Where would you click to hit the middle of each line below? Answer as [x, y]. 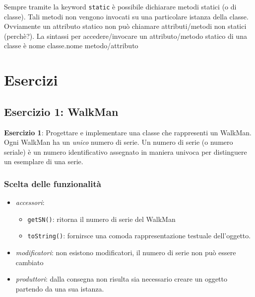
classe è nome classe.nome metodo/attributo [71, 46]
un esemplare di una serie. [44, 161]
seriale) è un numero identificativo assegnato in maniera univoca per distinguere [126, 151]
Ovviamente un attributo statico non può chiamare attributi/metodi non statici [125, 26]
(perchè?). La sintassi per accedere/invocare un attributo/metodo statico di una [126, 36]
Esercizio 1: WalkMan [61, 111]
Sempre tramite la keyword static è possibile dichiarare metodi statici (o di [120, 6]
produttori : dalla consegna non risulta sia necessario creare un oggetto [121, 279]
